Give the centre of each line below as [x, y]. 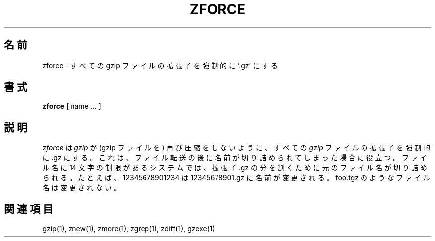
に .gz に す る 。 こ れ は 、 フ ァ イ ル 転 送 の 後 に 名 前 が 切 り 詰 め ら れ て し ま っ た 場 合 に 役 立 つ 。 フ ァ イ [235, 158]
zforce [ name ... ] [72, 106]
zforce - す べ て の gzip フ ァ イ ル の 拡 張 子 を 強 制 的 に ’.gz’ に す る [160, 65]
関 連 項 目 [29, 209]
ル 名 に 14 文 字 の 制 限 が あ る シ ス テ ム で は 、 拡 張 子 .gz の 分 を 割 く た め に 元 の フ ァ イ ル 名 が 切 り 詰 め [235, 168]
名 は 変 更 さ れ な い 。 [81, 188]
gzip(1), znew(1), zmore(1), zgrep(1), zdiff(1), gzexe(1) [129, 229]
